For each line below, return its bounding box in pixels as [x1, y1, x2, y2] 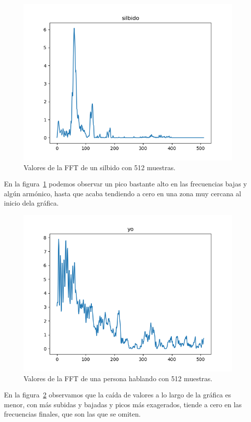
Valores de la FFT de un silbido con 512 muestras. [24, 162, 176, 172]
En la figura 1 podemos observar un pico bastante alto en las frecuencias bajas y [4, 179, 247, 189]
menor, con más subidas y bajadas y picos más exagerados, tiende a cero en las [4, 399, 242, 409]
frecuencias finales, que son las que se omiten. [4, 409, 141, 419]
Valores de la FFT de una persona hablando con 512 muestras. [24, 373, 213, 383]
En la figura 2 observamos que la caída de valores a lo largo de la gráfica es [4, 390, 231, 400]
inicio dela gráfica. [4, 198, 59, 208]
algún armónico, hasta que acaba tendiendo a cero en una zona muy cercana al [4, 188, 241, 198]
